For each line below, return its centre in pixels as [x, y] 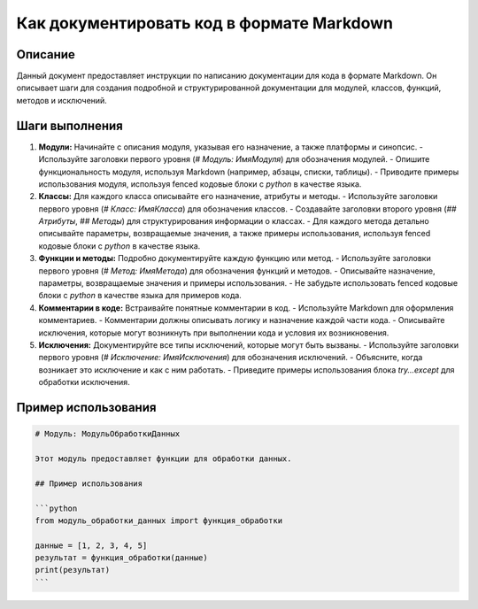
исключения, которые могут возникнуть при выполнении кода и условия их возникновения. [214, 333]
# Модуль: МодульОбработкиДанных [108, 434]
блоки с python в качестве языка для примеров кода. [140, 296]
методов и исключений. [62, 100]
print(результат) [73, 570]
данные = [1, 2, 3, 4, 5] [91, 545]
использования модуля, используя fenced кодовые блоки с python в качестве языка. [200, 184]
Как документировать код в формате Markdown [205, 23]
